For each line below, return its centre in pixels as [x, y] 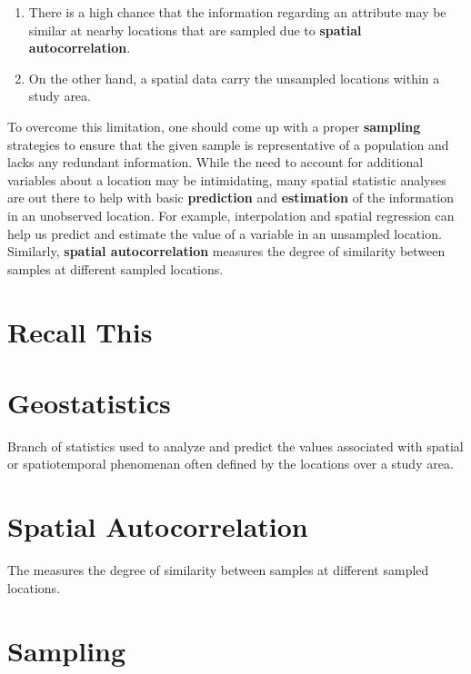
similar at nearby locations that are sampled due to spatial [195, 30]
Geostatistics [89, 402]
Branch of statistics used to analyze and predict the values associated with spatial [235, 446]
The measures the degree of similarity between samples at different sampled [218, 570]
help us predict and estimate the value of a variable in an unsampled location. [225, 233]
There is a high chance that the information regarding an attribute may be [237, 12]
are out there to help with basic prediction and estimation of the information [231, 198]
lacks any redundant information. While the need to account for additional [215, 162]
